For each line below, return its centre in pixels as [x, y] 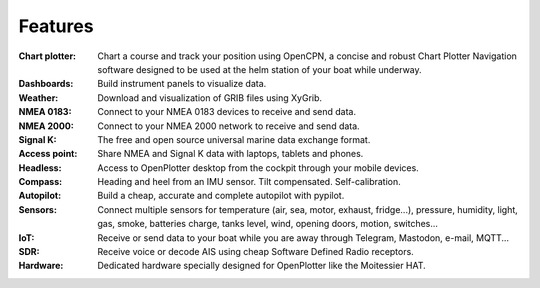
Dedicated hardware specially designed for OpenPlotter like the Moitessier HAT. [262, 266]
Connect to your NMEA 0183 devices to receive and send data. [227, 112]
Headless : [40, 167]
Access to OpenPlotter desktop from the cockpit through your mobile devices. [258, 167]
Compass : [40, 182]
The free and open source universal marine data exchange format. [234, 139]
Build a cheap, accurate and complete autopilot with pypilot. [221, 196]
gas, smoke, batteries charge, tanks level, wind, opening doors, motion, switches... [268, 224]
